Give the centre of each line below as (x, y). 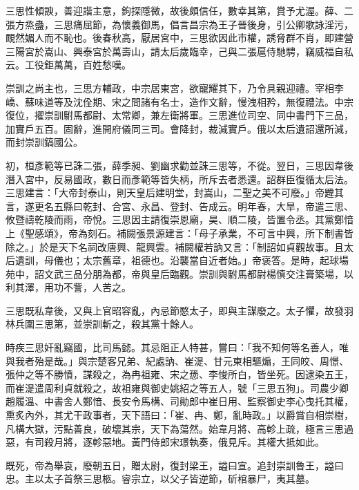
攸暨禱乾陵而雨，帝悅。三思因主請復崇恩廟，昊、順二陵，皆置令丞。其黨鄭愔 (179, 219)
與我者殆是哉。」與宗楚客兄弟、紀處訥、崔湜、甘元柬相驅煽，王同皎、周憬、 (177, 360)
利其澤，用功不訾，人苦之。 (68, 287)
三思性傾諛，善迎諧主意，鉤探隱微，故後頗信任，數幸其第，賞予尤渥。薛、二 (179, 10)
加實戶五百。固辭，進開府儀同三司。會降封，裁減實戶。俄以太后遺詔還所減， (179, 128)
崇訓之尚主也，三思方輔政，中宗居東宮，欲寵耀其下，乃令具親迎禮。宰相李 (175, 87)
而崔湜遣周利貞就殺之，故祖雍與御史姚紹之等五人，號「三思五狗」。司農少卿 (177, 387)
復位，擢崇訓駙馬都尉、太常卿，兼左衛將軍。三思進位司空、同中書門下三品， (179, 115)
